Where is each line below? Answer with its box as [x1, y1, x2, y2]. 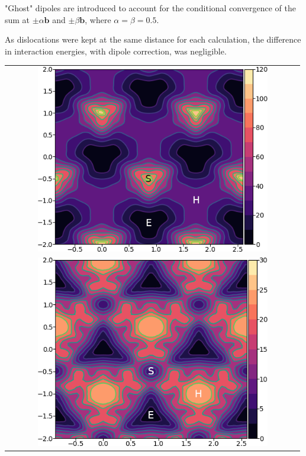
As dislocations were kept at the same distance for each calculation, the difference [5, 33, 301, 46]
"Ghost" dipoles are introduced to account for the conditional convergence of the [5, 2, 296, 14]
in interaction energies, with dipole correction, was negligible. [5, 44, 227, 57]
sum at [5, 13, 30, 25]
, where [85, 13, 111, 25]
